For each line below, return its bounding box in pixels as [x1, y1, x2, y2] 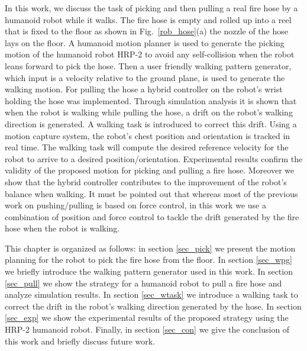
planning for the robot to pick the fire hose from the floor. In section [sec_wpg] [5, 253, 292, 266]
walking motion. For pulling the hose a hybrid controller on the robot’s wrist [5, 83, 283, 95]
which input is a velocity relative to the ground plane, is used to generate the [5, 71, 285, 83]
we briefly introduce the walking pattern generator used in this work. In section [5, 265, 293, 278]
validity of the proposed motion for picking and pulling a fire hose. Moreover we [5, 164, 295, 176]
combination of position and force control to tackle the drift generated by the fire [5, 210, 299, 223]
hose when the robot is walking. [5, 222, 120, 234]
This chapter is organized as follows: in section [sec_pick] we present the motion [5, 241, 296, 254]
